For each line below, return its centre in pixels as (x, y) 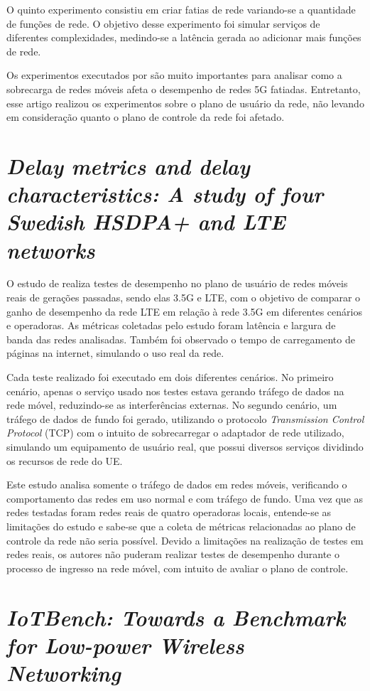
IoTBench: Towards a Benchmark (176, 617)
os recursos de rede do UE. (65, 460)
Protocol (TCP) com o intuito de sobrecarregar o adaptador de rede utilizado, (175, 433)
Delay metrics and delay (128, 166)
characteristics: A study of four (165, 194)
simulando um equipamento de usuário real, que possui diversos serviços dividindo (185, 446)
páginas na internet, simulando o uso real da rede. (115, 353)
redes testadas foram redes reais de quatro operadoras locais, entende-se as (169, 512)
